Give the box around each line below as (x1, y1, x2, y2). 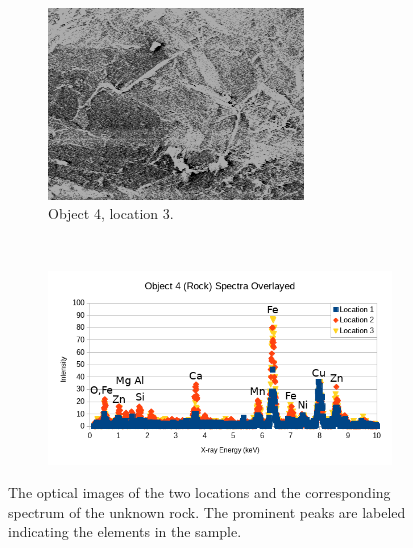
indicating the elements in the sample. (8, 521, 242, 542)
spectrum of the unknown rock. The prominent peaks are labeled (8, 501, 406, 522)
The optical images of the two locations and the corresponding (8, 482, 391, 503)
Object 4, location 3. (48, 203, 174, 224)
